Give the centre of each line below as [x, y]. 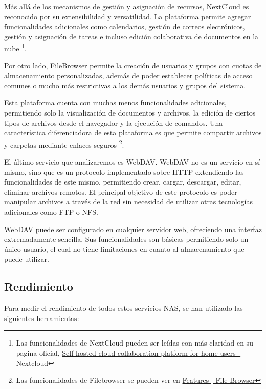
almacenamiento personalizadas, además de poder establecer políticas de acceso [128, 75]
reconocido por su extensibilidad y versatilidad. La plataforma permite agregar [128, 16]
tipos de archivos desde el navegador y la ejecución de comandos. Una [114, 122]
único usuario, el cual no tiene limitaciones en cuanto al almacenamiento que [124, 249]
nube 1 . [15, 48]
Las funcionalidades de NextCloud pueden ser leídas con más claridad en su [135, 343]
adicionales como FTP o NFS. [51, 212]
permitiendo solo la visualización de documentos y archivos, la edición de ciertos [130, 112]
